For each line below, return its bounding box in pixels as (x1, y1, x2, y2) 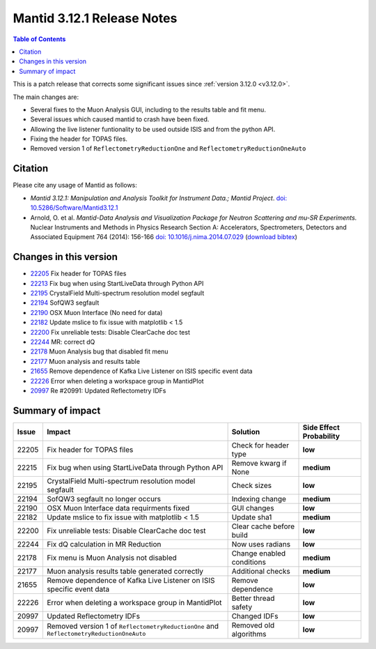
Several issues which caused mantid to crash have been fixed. (30, 115, 210, 123)
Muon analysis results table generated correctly (46, 566, 203, 576)
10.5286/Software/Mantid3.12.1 (30, 204, 118, 212)
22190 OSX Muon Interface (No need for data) (30, 308, 163, 316)
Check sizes (231, 480, 272, 490)
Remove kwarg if (231, 458, 287, 468)
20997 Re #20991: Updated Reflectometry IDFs (30, 386, 166, 395)
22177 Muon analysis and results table (30, 357, 141, 365)
